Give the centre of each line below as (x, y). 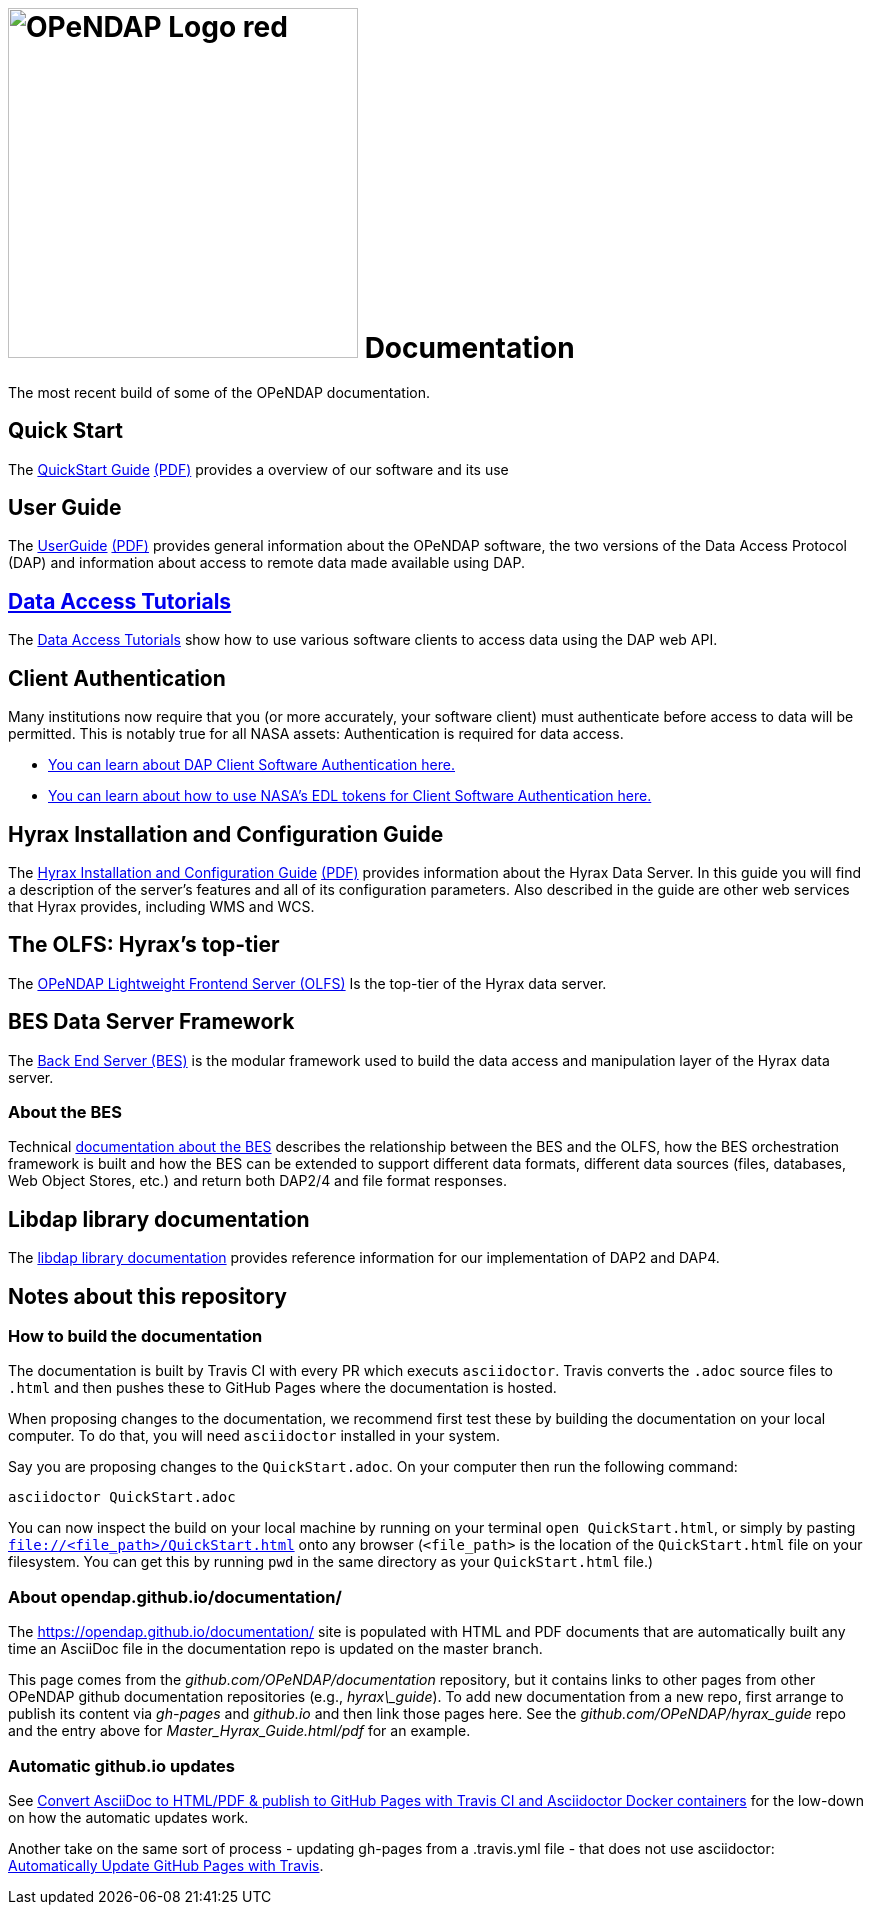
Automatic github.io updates (121, 1765)
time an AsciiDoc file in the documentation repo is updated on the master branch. (275, 1649)
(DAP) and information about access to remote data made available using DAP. (266, 563)
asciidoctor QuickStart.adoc (122, 1497)
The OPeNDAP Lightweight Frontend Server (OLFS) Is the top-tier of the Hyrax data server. (307, 983)
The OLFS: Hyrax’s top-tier (144, 945)
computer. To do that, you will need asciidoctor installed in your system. (254, 1436)
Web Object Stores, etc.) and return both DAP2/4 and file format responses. (257, 1181)
